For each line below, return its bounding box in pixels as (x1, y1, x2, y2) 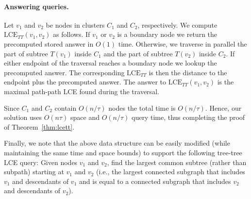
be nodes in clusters (46, 19, 105, 30)
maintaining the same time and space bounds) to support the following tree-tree (4, 147, 242, 157)
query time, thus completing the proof (132, 112, 245, 122)
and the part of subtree (103, 48, 173, 58)
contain (54, 102, 77, 113)
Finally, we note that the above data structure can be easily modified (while (4, 138, 230, 148)
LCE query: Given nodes (4, 157, 78, 167)
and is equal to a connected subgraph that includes (79, 176, 231, 186)
